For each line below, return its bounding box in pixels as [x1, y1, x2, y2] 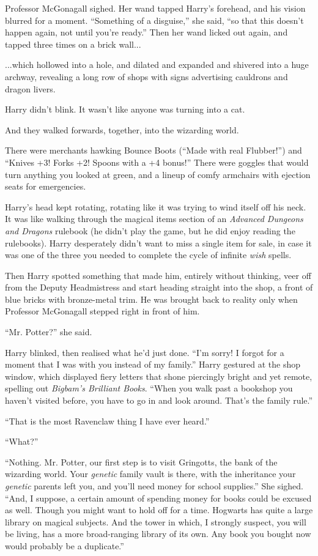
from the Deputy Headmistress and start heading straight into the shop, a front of [5, 281, 313, 294]
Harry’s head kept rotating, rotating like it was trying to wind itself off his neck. [5, 200, 306, 213]
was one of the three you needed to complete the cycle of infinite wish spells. [5, 248, 292, 261]
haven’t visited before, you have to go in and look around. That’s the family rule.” [5, 394, 313, 407]
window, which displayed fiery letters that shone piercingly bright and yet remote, [5, 369, 312, 382]
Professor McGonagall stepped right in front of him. [5, 305, 200, 317]
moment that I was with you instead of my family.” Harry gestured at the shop [5, 358, 301, 371]
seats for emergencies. [5, 180, 86, 193]
